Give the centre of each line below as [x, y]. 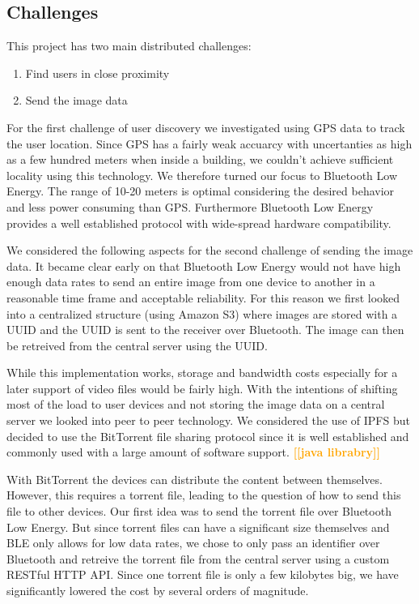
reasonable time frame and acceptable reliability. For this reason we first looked [203, 297]
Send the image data [76, 100]
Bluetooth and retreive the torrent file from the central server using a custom [198, 558]
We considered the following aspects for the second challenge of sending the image [210, 250]
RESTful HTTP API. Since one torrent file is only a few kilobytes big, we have [203, 574]
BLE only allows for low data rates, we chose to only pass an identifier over [193, 543]
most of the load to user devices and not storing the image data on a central [196, 404]
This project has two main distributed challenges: [129, 46]
